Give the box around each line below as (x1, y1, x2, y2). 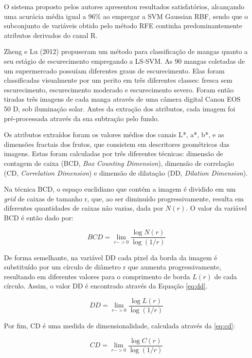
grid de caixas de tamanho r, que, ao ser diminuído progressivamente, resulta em (4, 193, 244, 203)
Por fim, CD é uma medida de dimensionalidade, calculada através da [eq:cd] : (4, 320, 235, 330)
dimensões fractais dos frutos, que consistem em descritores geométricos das (4, 139, 230, 149)
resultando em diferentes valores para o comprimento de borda (4, 271, 190, 281)
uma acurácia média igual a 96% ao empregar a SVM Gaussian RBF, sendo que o (4, 11, 248, 21)
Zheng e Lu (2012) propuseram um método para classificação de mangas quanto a (4, 46, 248, 56)
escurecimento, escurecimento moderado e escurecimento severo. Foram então (4, 84, 234, 94)
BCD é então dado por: (4, 212, 73, 222)
